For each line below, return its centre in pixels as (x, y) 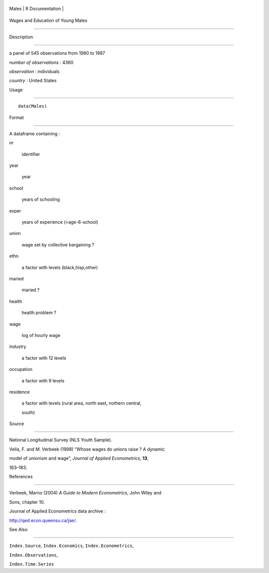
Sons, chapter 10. (27, 502)
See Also (18, 529)
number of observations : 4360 (41, 62)
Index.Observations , (34, 555)
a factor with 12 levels (44, 358)
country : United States (33, 81)
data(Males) (33, 106)
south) (28, 412)
